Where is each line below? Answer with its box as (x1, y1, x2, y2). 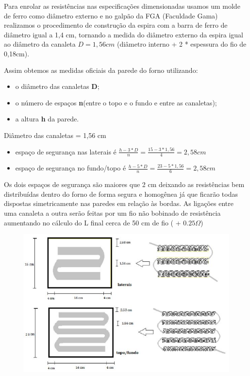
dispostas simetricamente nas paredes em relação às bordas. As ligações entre (4, 198, 233, 208)
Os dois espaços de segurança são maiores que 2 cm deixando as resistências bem (4, 179, 245, 189)
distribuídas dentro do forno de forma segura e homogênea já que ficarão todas (4, 188, 238, 199)
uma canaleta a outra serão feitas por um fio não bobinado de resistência (4, 207, 221, 218)
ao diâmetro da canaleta (4, 39, 76, 49)
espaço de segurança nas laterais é (15, 146, 117, 156)
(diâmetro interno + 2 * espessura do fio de (117, 39, 247, 49)
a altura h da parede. (15, 114, 79, 124)
